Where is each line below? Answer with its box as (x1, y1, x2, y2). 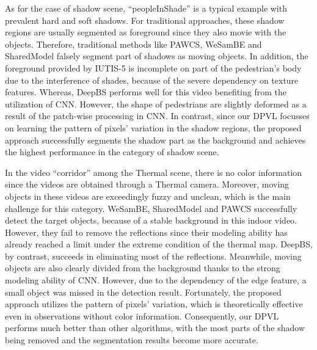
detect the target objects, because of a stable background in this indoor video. (5, 214, 297, 227)
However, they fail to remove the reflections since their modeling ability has (5, 225, 288, 238)
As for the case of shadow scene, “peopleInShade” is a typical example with (5, 2, 287, 14)
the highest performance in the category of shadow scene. (5, 145, 219, 158)
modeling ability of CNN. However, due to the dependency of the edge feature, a (5, 274, 307, 286)
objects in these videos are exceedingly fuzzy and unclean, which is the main (5, 189, 291, 202)
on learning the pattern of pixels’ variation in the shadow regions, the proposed (5, 121, 302, 134)
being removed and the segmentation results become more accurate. (5, 334, 258, 346)
